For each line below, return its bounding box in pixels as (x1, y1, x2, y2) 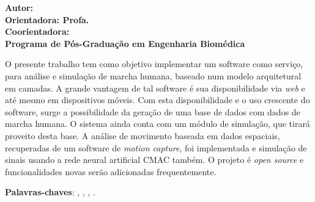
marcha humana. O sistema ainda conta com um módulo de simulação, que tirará (5, 117, 310, 130)
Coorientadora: (5, 25, 70, 38)
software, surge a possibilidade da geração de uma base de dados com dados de (5, 105, 300, 118)
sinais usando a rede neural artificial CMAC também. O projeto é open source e (5, 153, 304, 166)
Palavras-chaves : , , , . (5, 186, 95, 198)
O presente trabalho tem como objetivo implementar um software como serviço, (5, 57, 303, 70)
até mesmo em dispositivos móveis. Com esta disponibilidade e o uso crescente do (5, 93, 310, 106)
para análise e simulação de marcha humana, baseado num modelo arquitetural (5, 69, 302, 82)
